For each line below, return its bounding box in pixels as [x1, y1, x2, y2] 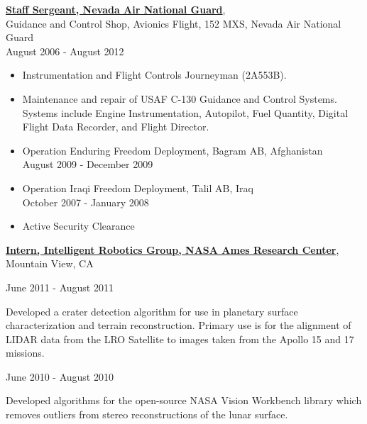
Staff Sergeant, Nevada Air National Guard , [6, 2, 226, 16]
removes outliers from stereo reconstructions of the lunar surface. [6, 407, 288, 422]
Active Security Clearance [22, 218, 135, 233]
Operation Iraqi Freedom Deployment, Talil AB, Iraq [22, 180, 253, 195]
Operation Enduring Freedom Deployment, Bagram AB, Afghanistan [22, 143, 323, 157]
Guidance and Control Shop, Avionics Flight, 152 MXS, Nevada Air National [6, 16, 341, 30]
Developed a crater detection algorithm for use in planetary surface [6, 303, 298, 318]
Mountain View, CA [6, 256, 94, 271]
